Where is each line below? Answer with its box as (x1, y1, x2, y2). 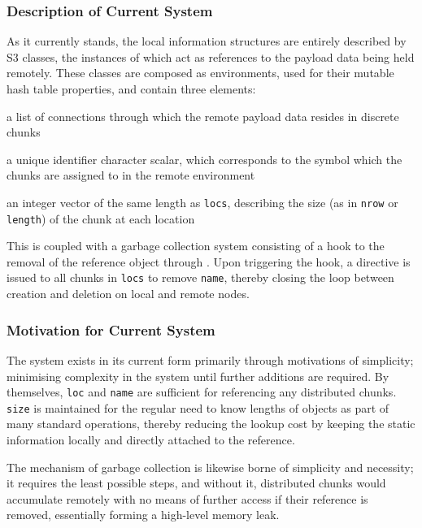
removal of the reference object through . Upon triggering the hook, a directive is (7, 253, 411, 270)
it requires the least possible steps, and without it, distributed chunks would (7, 474, 386, 491)
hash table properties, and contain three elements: (7, 80, 256, 97)
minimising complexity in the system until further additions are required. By (7, 367, 389, 384)
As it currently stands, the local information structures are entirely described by (7, 32, 407, 50)
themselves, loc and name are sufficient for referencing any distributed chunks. (7, 383, 397, 400)
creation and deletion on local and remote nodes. (7, 285, 250, 302)
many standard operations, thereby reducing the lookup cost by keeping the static (7, 415, 415, 432)
